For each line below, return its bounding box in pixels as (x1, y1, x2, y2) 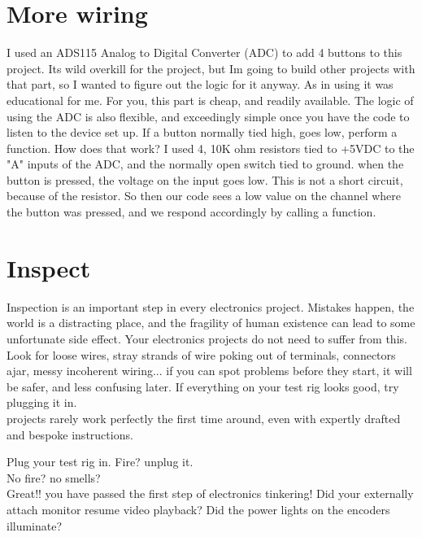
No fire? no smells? (7, 469, 101, 486)
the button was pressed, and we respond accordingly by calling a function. (7, 203, 376, 220)
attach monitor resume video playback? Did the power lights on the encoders (7, 500, 390, 517)
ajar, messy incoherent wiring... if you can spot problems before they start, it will (7, 362, 412, 379)
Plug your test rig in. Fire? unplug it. (7, 453, 194, 470)
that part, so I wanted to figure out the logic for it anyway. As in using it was (7, 76, 394, 93)
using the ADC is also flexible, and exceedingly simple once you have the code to (7, 107, 410, 124)
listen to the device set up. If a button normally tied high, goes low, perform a (7, 124, 398, 141)
